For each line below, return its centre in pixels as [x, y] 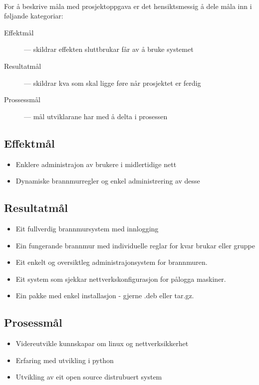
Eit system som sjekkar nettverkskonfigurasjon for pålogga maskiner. [121, 279]
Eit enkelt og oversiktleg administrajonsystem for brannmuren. [112, 262]
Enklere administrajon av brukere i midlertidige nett [96, 164]
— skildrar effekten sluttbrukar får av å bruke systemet [109, 49]
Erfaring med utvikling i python [65, 360]
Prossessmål [22, 99]
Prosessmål [33, 322]
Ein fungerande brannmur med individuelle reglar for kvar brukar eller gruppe [135, 245]
